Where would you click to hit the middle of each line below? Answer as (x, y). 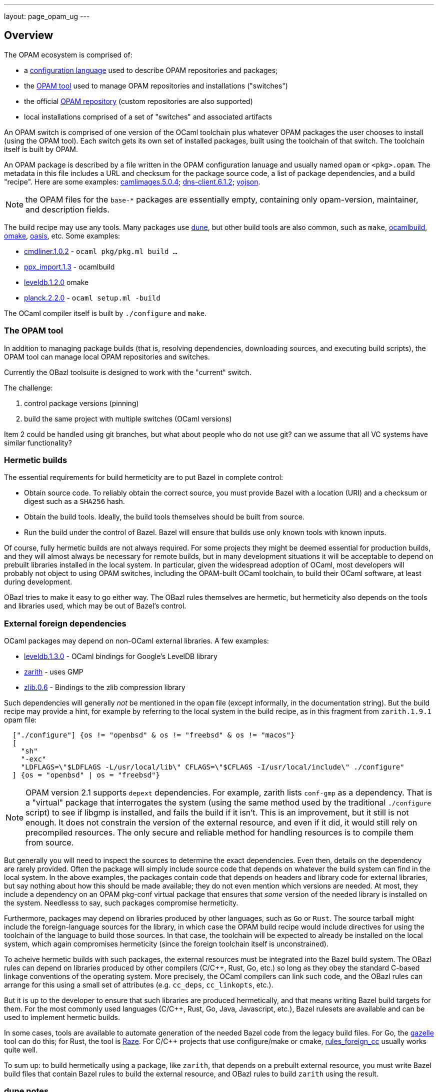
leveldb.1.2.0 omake (56, 282)
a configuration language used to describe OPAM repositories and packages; (151, 70)
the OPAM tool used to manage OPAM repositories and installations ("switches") (156, 85)
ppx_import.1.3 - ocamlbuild (69, 266)
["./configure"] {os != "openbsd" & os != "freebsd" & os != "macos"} (153, 735)
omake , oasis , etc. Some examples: (62, 235)
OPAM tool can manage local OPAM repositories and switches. (107, 356)
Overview (29, 35)
